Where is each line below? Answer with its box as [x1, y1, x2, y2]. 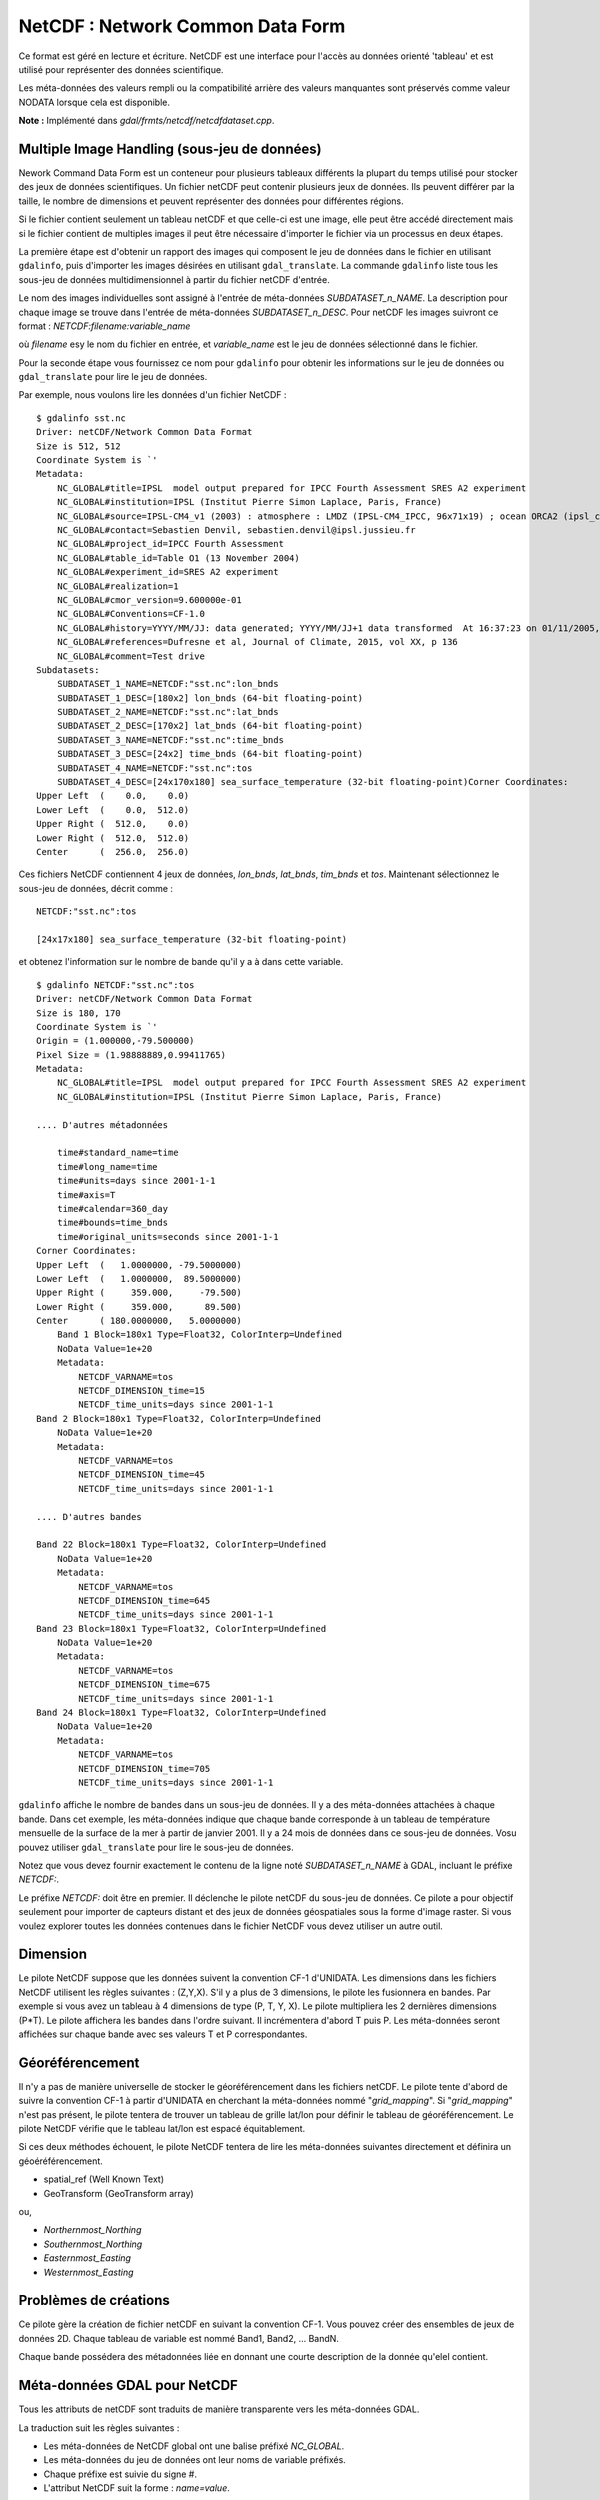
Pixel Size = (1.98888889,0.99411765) [36, 1049, 227, 1060]
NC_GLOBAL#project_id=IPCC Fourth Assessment [56, 538, 285, 550]
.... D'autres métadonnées [36, 1119, 169, 1130]
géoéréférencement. [18, 2155, 104, 2167]
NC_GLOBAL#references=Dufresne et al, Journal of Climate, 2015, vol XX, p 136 [56, 636, 459, 648]
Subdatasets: [36, 664, 100, 675]
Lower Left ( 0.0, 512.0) [36, 804, 190, 815]
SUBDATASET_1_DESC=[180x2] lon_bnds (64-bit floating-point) [56, 692, 364, 704]
